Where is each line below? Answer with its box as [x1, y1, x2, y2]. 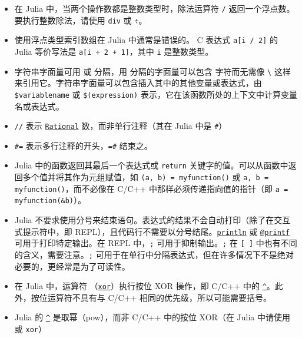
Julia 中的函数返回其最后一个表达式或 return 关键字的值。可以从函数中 [14, 159, 288, 171]
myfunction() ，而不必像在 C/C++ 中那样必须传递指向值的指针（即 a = [14, 182, 288, 194]
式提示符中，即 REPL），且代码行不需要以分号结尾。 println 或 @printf [14, 225, 290, 237]
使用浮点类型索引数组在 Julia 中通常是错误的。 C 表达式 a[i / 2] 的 [14, 34, 278, 46]
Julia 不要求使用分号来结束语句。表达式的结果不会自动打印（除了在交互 [14, 214, 291, 226]
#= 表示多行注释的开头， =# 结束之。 [14, 139, 152, 151]
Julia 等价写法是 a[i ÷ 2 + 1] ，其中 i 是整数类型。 [14, 45, 214, 57]
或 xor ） [14, 323, 47, 335]
